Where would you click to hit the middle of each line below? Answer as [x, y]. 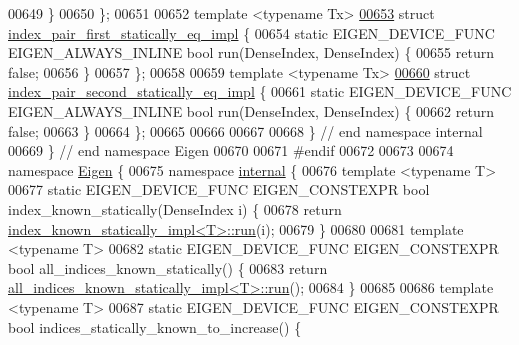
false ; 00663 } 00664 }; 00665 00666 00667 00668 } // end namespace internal [245, 130]
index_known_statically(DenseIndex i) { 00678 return [175, 208]
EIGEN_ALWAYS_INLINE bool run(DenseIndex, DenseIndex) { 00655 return [251, 52]
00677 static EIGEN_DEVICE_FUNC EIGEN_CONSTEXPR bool [219, 189]
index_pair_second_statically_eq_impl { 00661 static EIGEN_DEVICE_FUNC [260, 91]
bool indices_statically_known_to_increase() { [155, 326]
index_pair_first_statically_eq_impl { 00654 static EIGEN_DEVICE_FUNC [251, 32]
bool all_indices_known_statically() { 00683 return [168, 267]
